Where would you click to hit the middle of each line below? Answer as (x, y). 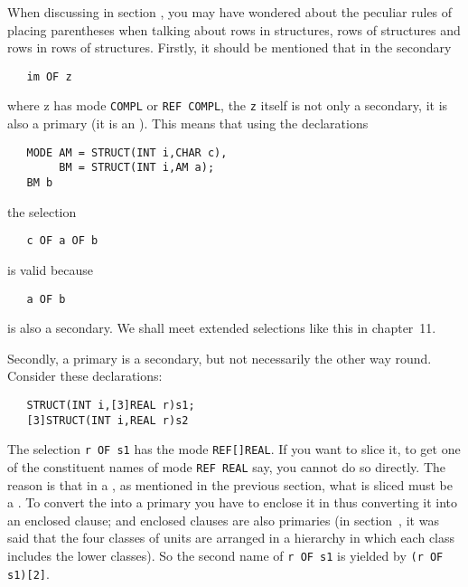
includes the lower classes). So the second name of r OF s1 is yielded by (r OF (225, 555)
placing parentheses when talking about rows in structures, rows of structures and (234, 29)
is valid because (51, 269)
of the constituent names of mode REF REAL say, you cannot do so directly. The (226, 466)
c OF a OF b (62, 241)
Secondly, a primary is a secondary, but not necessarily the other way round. (220, 358)
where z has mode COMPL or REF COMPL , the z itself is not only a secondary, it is (228, 105)
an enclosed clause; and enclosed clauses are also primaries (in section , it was (223, 520)
